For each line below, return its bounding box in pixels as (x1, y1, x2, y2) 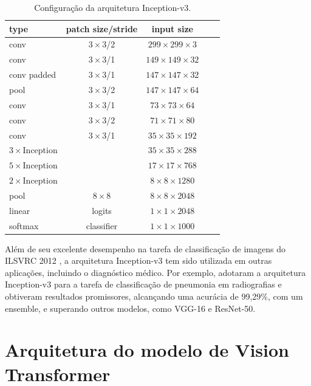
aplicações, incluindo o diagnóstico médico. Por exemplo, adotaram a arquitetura (5, 266, 306, 278)
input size (151, 22, 193, 35)
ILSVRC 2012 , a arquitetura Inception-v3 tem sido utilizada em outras (5, 254, 272, 267)
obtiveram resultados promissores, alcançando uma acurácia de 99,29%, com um (5, 290, 303, 303)
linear (9, 204, 30, 216)
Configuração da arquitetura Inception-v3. (34, 1, 191, 13)
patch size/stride (66, 22, 138, 35)
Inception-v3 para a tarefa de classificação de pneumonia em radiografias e (5, 278, 282, 291)
